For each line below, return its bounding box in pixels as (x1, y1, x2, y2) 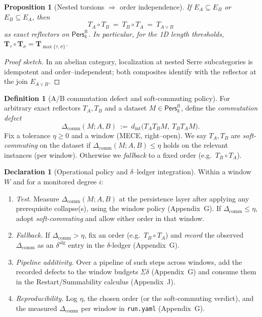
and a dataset (105, 102, 147, 113)
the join (4, 76, 28, 86)
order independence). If (120, 2, 192, 12)
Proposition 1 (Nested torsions (4, 2, 105, 12)
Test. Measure (16, 193, 59, 203)
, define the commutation (181, 102, 258, 113)
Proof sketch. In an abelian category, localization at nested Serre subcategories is (4, 56, 253, 67)
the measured (16, 302, 57, 313)
